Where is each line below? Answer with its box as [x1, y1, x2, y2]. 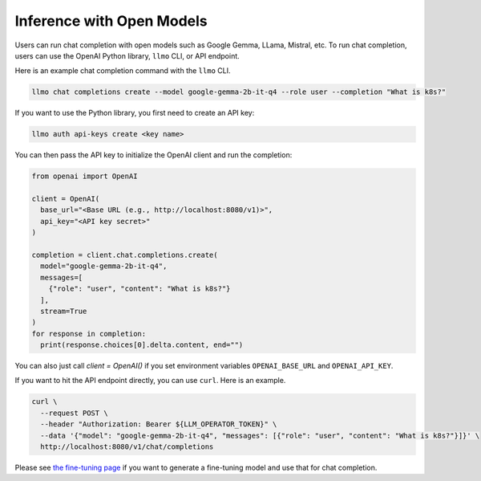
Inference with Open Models [14, 12, 208, 30]
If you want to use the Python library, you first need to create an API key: [14, 108, 255, 118]
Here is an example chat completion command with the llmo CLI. [14, 66, 231, 75]
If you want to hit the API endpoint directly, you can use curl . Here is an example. [14, 376, 286, 385]
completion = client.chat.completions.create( [31, 250, 218, 259]
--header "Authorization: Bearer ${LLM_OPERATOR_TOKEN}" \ [40, 420, 277, 429]
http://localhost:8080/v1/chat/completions [40, 442, 214, 451]
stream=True [40, 306, 87, 316]
